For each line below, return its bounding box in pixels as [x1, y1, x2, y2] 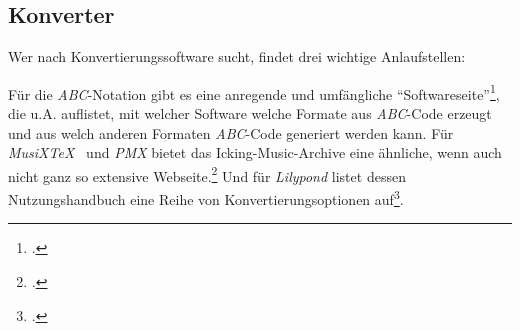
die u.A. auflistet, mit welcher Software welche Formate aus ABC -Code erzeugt [8, 103, 492, 124]
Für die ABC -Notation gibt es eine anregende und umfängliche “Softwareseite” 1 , [8, 80, 500, 104]
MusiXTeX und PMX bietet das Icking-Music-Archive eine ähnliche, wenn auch [8, 142, 502, 163]
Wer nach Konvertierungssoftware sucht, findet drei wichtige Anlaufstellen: [8, 46, 466, 67]
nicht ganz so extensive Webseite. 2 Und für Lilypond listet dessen [8, 162, 406, 186]
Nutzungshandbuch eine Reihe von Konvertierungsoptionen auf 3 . [8, 186, 404, 209]
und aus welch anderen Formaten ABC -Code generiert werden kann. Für [8, 122, 454, 143]
